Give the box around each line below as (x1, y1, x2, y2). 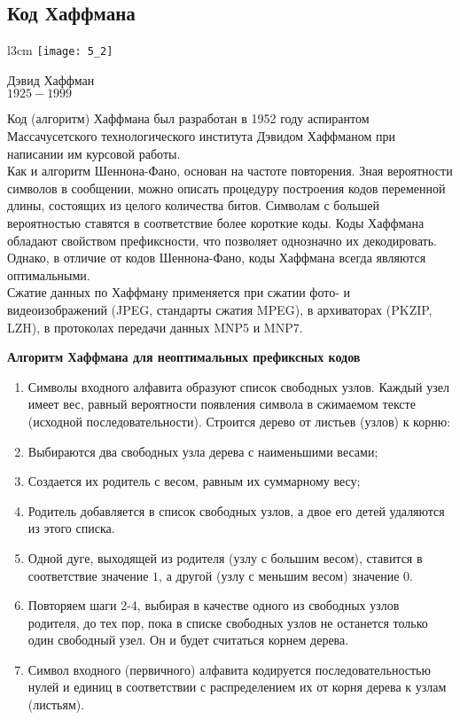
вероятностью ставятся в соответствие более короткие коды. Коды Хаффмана (7, 214, 425, 232)
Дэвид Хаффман (7, 70, 95, 89)
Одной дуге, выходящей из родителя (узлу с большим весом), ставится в (27, 548, 423, 567)
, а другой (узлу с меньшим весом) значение (159, 566, 400, 584)
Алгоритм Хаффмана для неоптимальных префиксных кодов (7, 348, 361, 366)
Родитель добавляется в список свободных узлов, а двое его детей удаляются (27, 501, 445, 520)
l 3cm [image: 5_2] (7, 41, 113, 59)
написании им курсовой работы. (7, 144, 181, 162)
